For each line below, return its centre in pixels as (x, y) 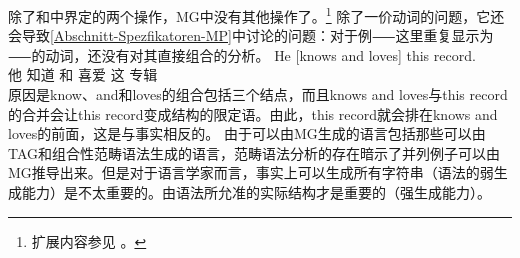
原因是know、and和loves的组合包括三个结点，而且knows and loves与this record (258, 94)
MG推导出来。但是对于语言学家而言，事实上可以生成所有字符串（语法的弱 (251, 172)
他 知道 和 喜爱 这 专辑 (83, 74)
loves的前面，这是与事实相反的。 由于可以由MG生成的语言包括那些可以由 (247, 133)
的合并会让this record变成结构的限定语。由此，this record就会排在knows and (253, 113)
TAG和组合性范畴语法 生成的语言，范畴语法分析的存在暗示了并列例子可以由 (254, 152)
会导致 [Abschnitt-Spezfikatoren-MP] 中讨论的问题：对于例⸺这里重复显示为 (251, 35)
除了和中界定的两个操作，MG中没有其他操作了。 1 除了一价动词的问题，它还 (256, 14)
